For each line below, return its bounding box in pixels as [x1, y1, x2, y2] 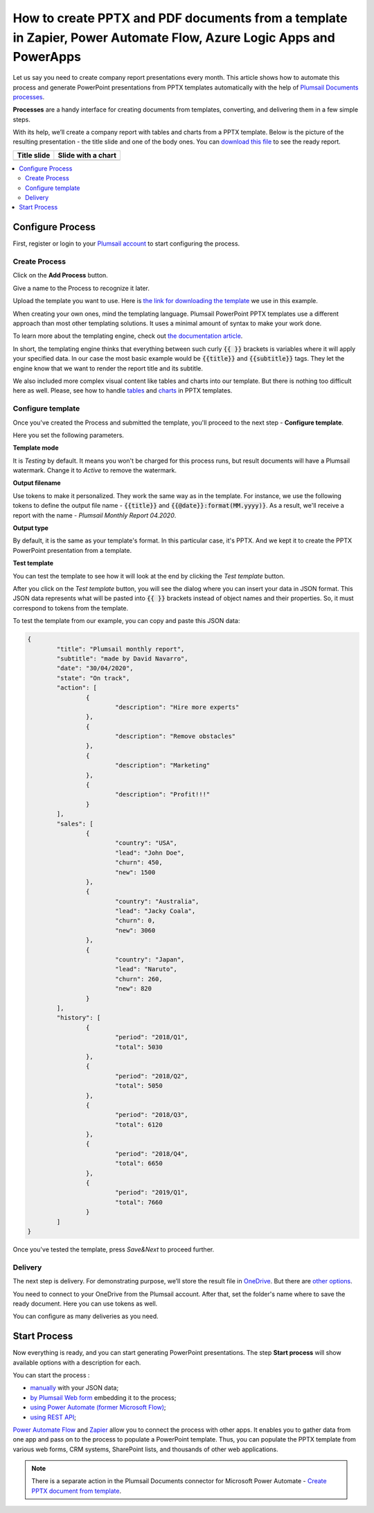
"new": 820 [114, 985, 152, 993]
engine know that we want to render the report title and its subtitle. [12, 364, 204, 373]
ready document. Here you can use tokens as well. [12, 1299, 158, 1308]
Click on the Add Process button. [12, 271, 109, 280]
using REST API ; [30, 1412, 76, 1421]
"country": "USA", [114, 839, 178, 847]
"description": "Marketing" [114, 762, 211, 769]
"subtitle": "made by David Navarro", [56, 654, 188, 663]
